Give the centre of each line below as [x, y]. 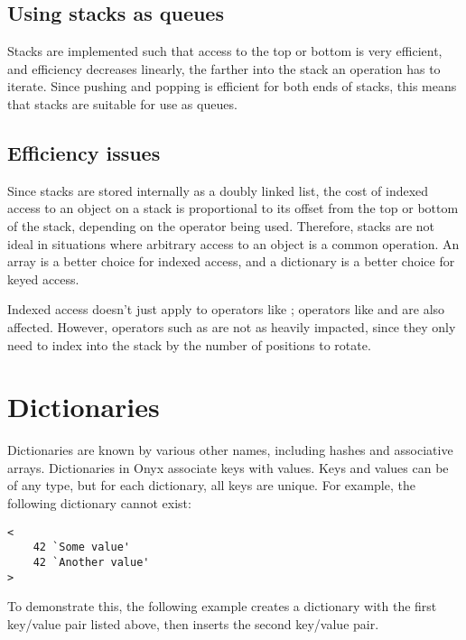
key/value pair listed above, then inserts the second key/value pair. [193, 623]
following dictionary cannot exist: [99, 503]
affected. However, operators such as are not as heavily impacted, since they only [232, 326]
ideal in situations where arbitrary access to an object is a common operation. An [233, 243]
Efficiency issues [84, 152]
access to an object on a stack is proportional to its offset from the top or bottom [233, 208]
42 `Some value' [82, 547]
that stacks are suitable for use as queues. [122, 103]
